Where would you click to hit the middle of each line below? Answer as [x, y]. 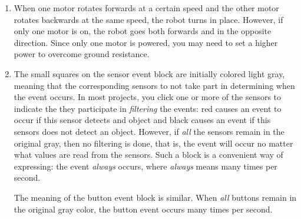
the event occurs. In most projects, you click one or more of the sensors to [148, 97]
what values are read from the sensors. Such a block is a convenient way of [148, 155]
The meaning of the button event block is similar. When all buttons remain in [155, 197]
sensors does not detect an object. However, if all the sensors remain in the [149, 131]
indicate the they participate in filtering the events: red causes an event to [148, 108]
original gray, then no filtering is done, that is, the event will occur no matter [153, 143]
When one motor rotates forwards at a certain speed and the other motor [146, 8]
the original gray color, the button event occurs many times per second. [143, 209]
